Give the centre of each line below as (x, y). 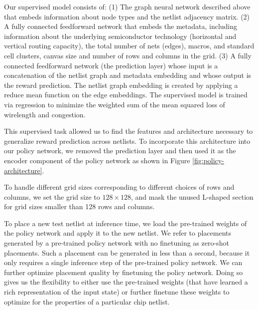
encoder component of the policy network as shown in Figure (97, 160)
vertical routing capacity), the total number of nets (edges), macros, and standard (129, 46)
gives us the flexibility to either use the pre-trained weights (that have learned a (126, 282)
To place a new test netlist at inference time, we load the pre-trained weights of (126, 223)
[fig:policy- (208, 160)
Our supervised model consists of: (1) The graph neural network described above (127, 6)
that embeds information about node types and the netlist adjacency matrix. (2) (127, 16)
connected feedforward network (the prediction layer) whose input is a (111, 65)
